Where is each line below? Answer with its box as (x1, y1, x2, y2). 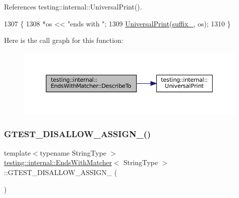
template (4, 147, 31, 158)
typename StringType (40, 147, 107, 158)
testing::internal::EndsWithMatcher (4, 157, 112, 168)
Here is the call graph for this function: (4, 35, 123, 45)
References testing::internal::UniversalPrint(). (4, 1, 142, 11)
